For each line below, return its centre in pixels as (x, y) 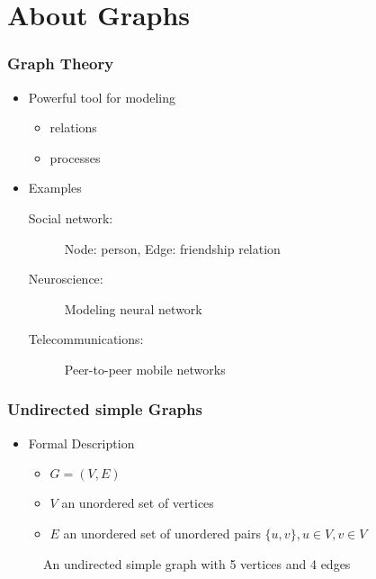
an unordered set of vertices (138, 503)
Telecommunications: (86, 339)
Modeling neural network (133, 308)
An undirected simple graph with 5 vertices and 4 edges (197, 563)
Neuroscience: (66, 279)
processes (75, 157)
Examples (55, 188)
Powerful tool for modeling (102, 97)
